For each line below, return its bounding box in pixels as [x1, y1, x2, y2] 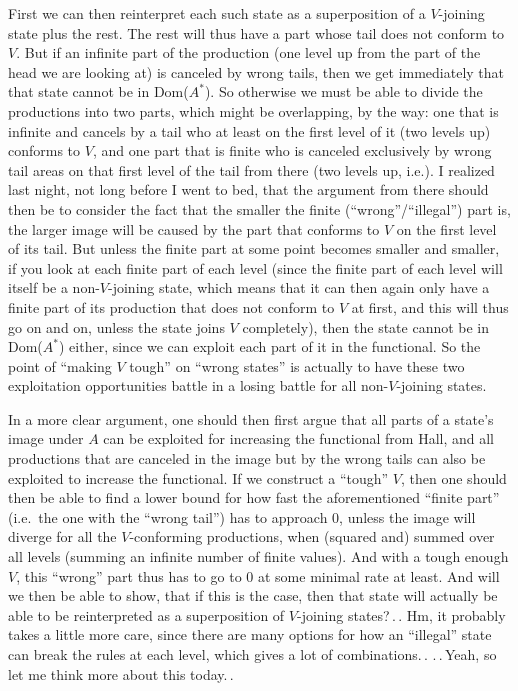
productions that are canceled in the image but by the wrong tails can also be [8, 448, 486, 469]
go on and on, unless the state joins [8, 316, 225, 337]
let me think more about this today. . [8, 663, 234, 684]
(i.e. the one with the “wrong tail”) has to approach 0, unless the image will [8, 506, 476, 527]
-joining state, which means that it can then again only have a [108, 277, 490, 298]
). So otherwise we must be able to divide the [204, 81, 483, 102]
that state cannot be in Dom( [8, 81, 189, 102]
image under [8, 428, 84, 449]
